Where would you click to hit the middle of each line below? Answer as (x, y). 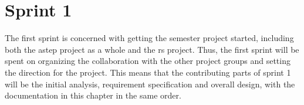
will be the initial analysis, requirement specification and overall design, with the (150, 84)
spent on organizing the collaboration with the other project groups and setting (148, 61)
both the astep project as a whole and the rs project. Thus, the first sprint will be (152, 49)
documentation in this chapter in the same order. (93, 95)
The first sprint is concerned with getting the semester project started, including (149, 38)
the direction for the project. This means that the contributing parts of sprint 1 (148, 72)
